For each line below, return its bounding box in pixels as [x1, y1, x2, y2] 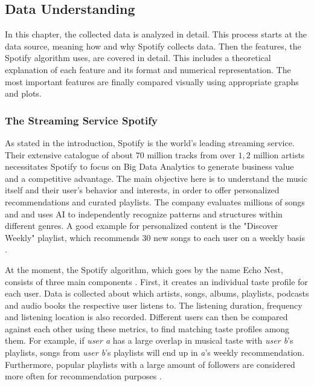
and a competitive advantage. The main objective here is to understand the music [5, 172, 308, 184]
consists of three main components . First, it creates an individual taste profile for [5, 275, 308, 288]
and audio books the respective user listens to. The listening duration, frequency [5, 298, 303, 311]
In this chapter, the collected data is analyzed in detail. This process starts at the [5, 28, 307, 40]
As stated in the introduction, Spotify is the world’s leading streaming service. [5, 136, 295, 149]
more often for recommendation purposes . [5, 370, 162, 382]
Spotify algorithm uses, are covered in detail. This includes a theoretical [5, 51, 271, 64]
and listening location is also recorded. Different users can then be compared [5, 310, 288, 323]
